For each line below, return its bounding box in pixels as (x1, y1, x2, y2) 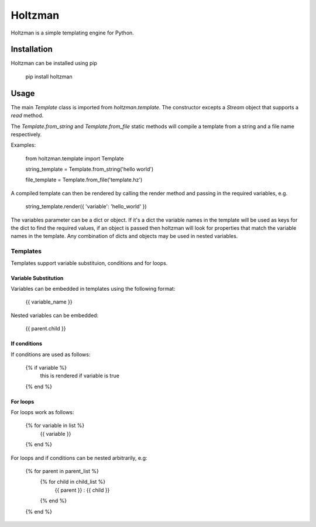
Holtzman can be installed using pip (11, 60, 98, 67)
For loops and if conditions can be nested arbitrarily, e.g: (11, 454, 147, 461)
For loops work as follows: (11, 409, 74, 416)
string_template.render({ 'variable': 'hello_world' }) (25, 203, 147, 210)
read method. (11, 112, 44, 119)
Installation (11, 44, 53, 54)
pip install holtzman (25, 73, 73, 80)
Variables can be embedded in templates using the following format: (11, 285, 176, 292)
